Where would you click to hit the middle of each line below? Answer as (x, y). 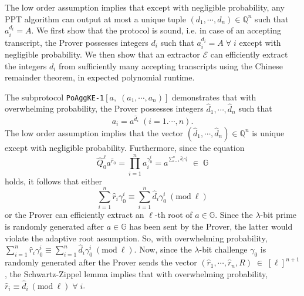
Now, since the (165, 249)
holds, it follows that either (53, 181)
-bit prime (278, 215)
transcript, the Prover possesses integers (77, 42)
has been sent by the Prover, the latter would (211, 226)
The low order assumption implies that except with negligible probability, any (145, 7)
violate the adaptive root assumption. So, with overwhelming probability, (136, 238)
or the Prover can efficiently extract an (75, 215)
